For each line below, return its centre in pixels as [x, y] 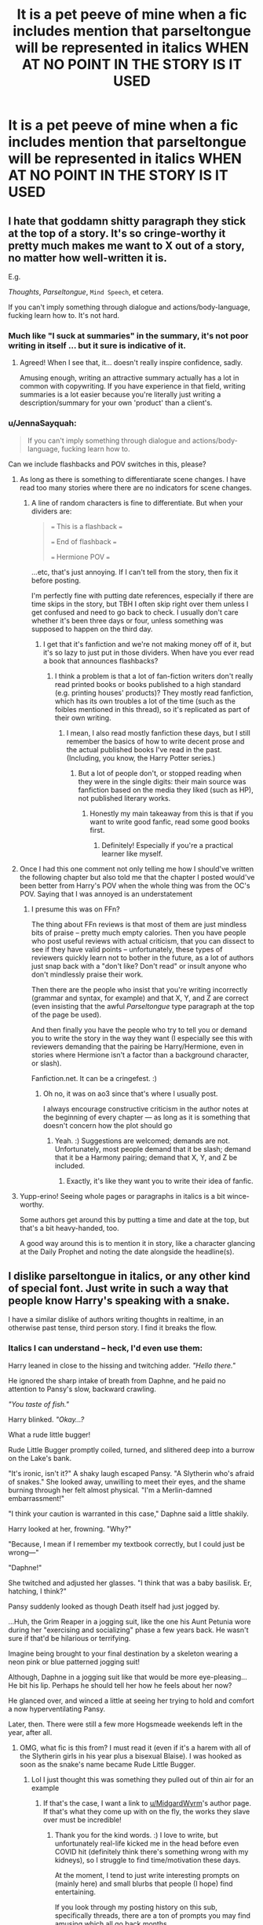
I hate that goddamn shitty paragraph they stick [127, 221]
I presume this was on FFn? [75, 909]
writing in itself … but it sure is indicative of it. [97, 345]
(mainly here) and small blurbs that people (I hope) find [144, 1883]
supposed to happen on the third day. [92, 629]
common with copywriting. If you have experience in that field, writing [132, 386]
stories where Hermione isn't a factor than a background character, [140, 1054]
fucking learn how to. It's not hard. [64, 315]
